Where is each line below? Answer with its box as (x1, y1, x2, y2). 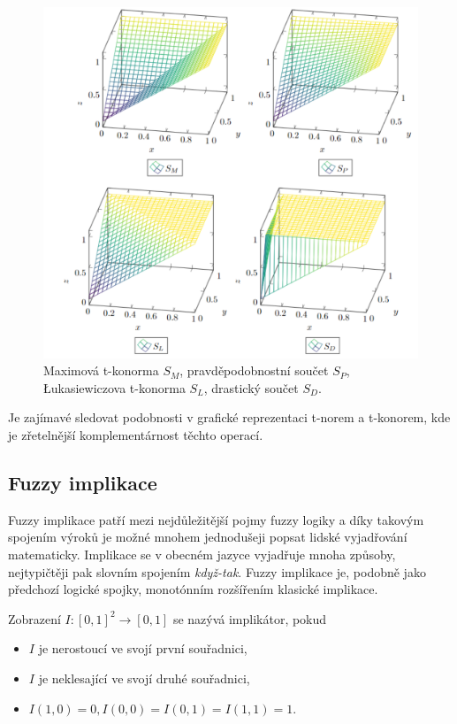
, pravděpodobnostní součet (179, 361, 329, 380)
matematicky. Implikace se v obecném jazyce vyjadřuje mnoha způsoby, (8, 545, 396, 564)
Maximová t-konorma (43, 361, 159, 380)
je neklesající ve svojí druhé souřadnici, (38, 669, 250, 687)
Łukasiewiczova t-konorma (43, 378, 186, 397)
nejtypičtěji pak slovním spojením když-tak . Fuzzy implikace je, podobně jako (8, 562, 426, 581)
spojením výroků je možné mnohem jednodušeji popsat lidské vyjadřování (8, 528, 407, 546)
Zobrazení (8, 609, 61, 628)
